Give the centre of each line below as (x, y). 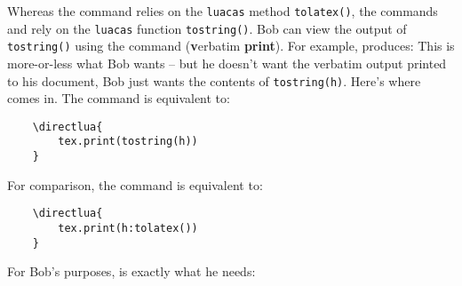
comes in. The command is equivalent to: (119, 98)
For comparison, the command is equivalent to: (135, 184)
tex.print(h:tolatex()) (128, 229)
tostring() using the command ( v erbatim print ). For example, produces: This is (231, 46)
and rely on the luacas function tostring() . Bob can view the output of (207, 28)
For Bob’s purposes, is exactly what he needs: (131, 271)
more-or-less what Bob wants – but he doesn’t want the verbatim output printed (227, 63)
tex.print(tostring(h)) (128, 142)
